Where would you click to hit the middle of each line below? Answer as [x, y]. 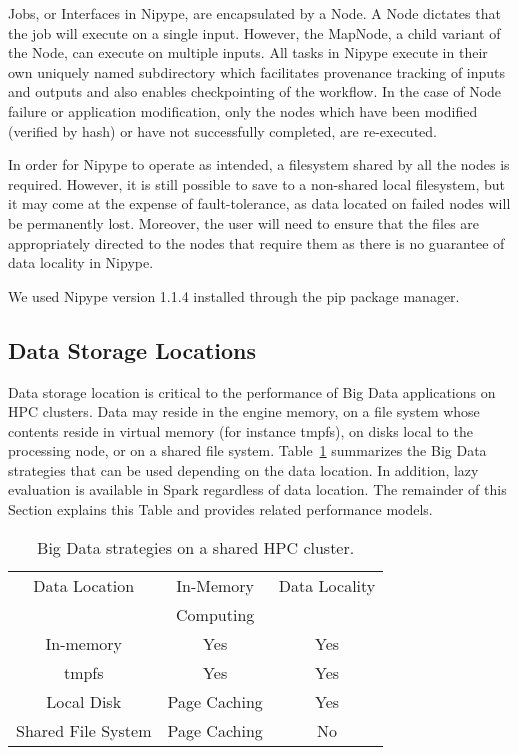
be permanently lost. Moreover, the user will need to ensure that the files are [244, 222]
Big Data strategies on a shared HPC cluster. [196, 547]
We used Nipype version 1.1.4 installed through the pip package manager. [234, 295]
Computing [215, 614]
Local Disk [84, 701]
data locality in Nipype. [81, 262]
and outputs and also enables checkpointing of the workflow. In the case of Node [255, 91]
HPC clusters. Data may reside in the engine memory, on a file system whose [244, 411]
